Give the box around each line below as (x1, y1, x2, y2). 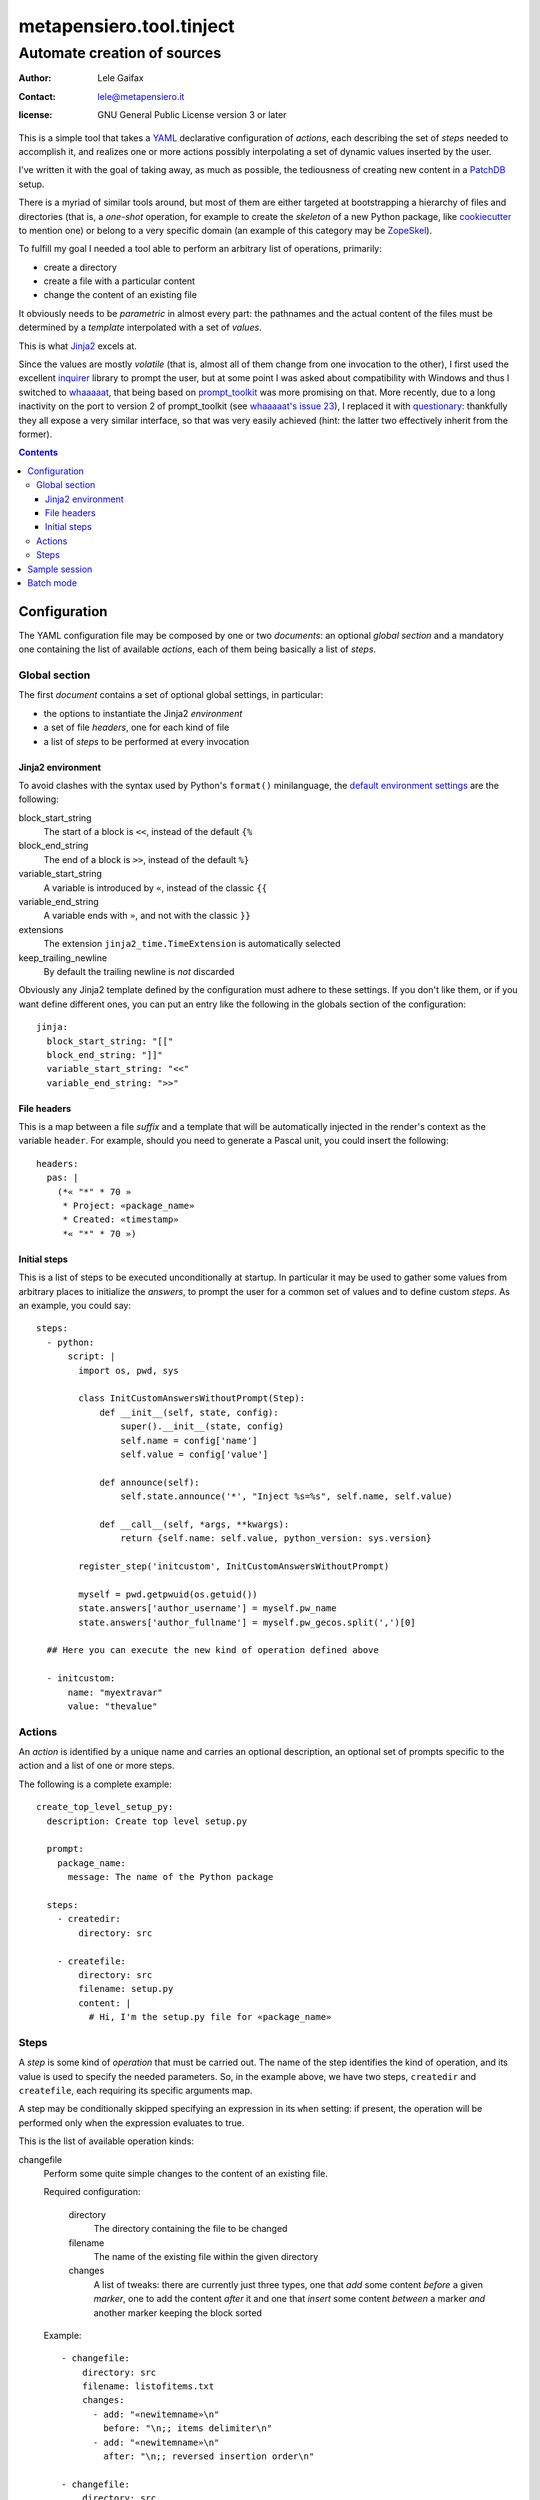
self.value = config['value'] (120, 1448, 269, 1460)
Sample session (27, 563, 93, 575)
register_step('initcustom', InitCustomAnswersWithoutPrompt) (78, 1561, 390, 1572)
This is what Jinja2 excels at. (18, 340, 137, 352)
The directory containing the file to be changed (93, 2223, 288, 2235)
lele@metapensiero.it (97, 90, 185, 102)
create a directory (43, 261, 117, 273)
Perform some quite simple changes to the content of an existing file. (43, 2167, 329, 2179)
